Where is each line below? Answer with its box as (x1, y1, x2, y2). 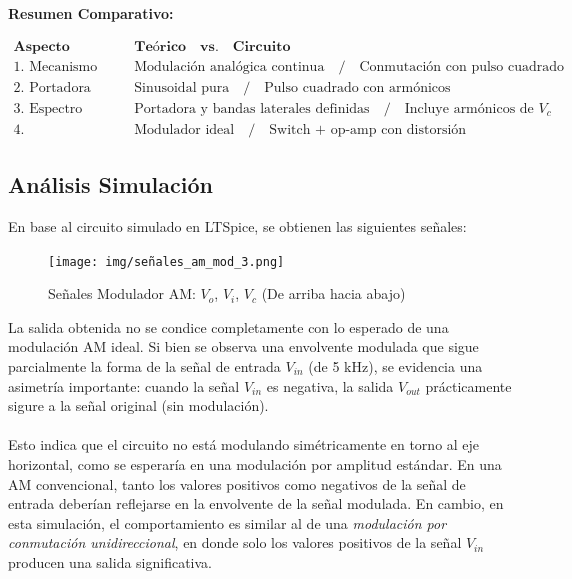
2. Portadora (13, 80, 91, 95)
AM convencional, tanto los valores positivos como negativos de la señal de (8, 473, 466, 494)
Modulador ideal (134, 122, 235, 137)
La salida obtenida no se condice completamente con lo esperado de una (8, 316, 449, 337)
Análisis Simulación (8, 169, 213, 200)
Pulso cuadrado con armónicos (264, 80, 451, 95)
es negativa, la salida (266, 375, 394, 396)
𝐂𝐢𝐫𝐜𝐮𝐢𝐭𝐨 (232, 39, 291, 54)
